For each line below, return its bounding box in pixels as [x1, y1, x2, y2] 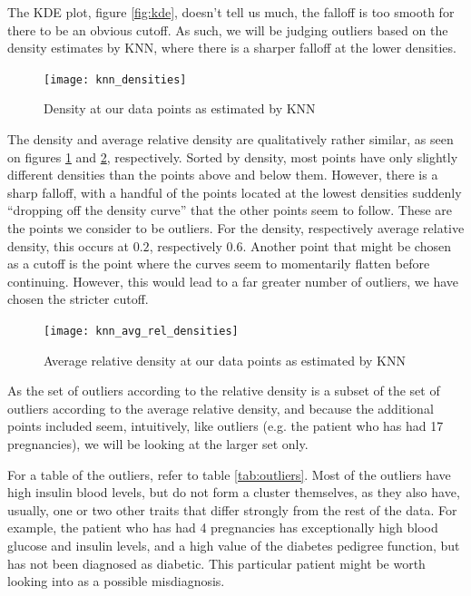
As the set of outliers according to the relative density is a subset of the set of [7, 381, 440, 400]
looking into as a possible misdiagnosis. [7, 572, 225, 591]
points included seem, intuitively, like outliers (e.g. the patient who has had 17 [7, 416, 444, 435]
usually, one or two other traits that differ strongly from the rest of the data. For [7, 500, 457, 519]
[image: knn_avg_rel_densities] [44, 324, 239, 337]
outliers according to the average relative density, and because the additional [7, 398, 434, 417]
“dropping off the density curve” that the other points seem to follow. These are [7, 200, 453, 220]
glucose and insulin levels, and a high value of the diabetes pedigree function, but [7, 535, 460, 554]
